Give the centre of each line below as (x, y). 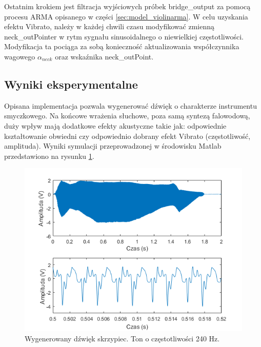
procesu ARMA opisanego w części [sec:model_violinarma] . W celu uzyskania (126, 16)
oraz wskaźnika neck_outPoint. (104, 56)
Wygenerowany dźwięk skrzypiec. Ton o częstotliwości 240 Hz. (122, 338)
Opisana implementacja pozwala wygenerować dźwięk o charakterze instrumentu (130, 105)
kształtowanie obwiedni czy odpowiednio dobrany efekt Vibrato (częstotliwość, (127, 136)
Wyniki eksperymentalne (71, 84)
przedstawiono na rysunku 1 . (49, 156)
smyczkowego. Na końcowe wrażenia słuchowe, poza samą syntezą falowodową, (127, 116)
